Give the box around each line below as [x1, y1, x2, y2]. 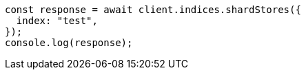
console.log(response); [5, 37, 133, 48]
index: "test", [16, 15, 98, 26]
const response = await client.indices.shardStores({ [5, 4, 301, 15]
